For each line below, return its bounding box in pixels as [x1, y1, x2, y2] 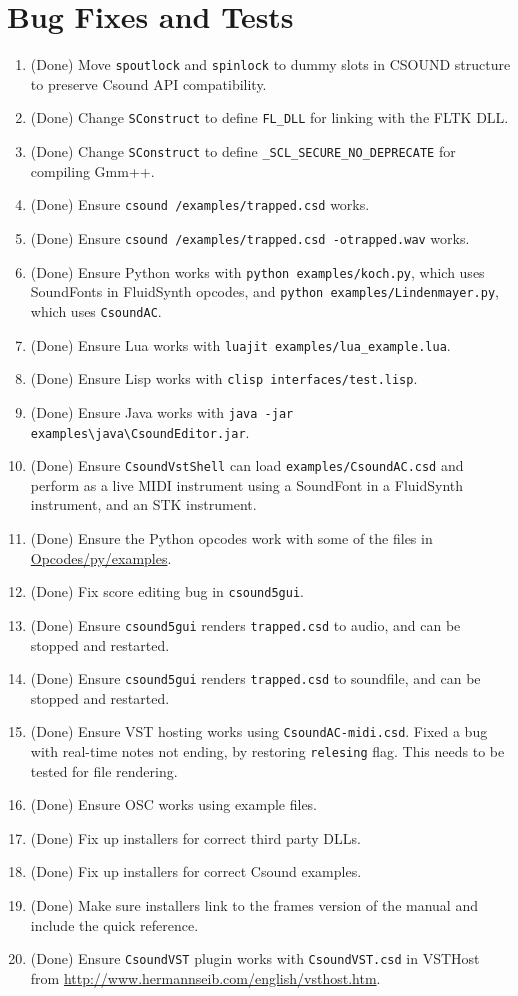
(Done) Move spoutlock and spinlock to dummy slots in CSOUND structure [30, 54, 511, 75]
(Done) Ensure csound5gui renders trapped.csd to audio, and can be [30, 614, 461, 635]
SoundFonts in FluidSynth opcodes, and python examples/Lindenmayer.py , [30, 281, 499, 302]
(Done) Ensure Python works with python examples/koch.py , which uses [30, 261, 485, 282]
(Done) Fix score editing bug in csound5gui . [30, 581, 304, 602]
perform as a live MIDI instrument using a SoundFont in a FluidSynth [30, 474, 464, 495]
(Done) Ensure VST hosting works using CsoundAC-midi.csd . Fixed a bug [30, 721, 488, 742]
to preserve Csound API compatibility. [30, 73, 267, 94]
